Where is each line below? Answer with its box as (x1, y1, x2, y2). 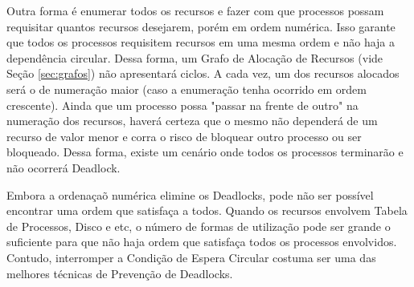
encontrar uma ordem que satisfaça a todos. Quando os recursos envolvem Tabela (6, 202, 408, 219)
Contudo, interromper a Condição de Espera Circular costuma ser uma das (6, 249, 376, 265)
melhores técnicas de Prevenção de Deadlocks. (6, 265, 233, 281)
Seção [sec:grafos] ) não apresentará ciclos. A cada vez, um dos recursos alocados (6, 65, 400, 82)
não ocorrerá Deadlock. (6, 159, 121, 176)
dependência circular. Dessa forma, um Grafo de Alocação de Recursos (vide (6, 49, 383, 66)
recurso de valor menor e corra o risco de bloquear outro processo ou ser (6, 127, 362, 144)
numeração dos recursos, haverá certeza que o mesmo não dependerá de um (6, 112, 378, 129)
